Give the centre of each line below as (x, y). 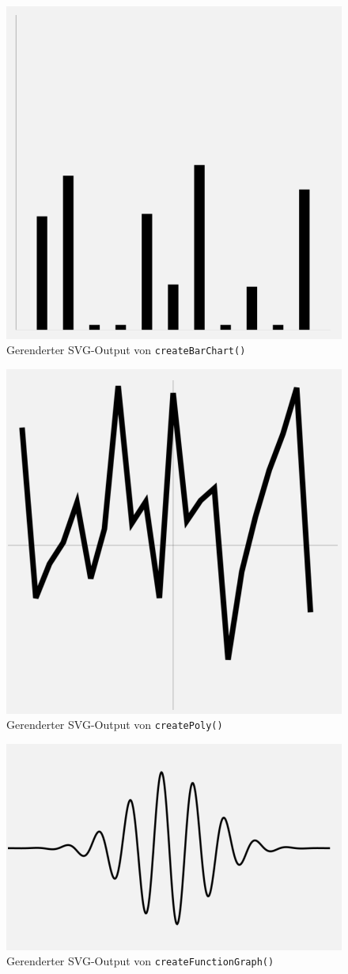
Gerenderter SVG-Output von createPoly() (115, 725)
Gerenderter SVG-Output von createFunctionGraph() (140, 961)
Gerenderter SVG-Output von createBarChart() (126, 350)
